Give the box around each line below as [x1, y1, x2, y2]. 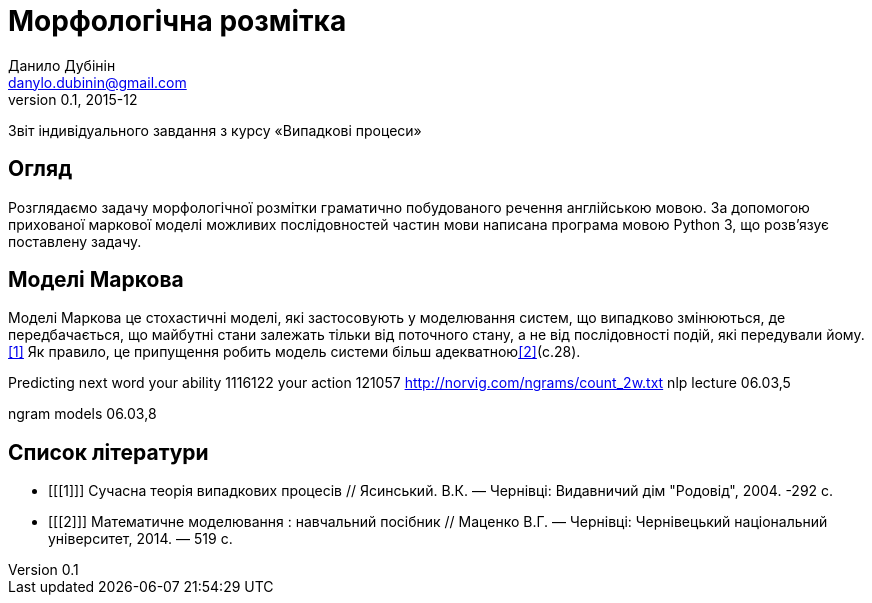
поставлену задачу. [8, 232, 142, 250]
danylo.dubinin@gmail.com [8, 73, 187, 91]
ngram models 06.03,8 [8, 405, 157, 423]
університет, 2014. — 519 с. [48, 530, 233, 548]
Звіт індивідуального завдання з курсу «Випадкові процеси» [8, 121, 422, 139]
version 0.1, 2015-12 [8, 90, 138, 108]
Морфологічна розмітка [8, 4, 347, 38]
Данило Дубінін [8, 56, 116, 74]
